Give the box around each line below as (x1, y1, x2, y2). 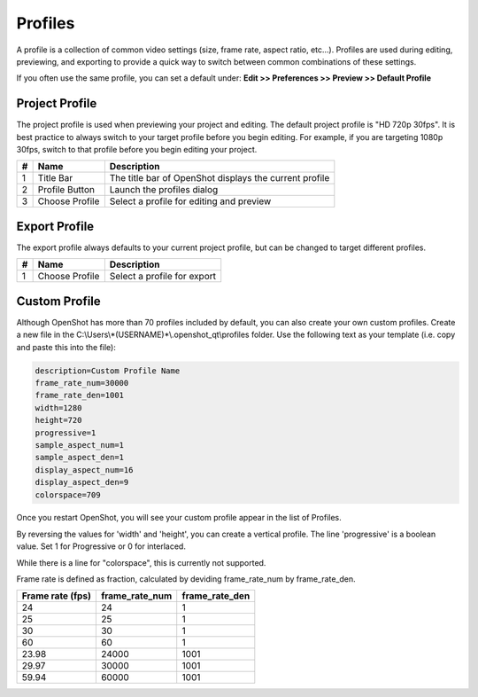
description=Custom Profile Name (35, 365, 181, 376)
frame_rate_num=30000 (35, 378, 129, 388)
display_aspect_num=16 (35, 465, 134, 474)
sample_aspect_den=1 (35, 452, 124, 463)
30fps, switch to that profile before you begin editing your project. (16, 145, 258, 155)
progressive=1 (35, 427, 96, 438)
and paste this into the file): (16, 341, 117, 352)
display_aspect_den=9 (35, 477, 129, 488)
